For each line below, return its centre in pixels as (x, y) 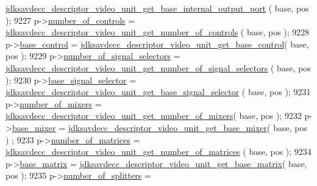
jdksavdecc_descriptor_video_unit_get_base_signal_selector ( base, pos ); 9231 (158, 92)
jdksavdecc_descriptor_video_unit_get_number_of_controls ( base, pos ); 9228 (158, 32)
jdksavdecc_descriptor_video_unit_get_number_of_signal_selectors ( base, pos (158, 67)
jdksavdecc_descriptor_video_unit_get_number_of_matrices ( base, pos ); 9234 (158, 152)
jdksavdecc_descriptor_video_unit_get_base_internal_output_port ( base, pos (157, 8)
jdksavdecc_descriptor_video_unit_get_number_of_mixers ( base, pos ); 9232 (154, 116)
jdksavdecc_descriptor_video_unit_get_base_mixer (168, 127)
